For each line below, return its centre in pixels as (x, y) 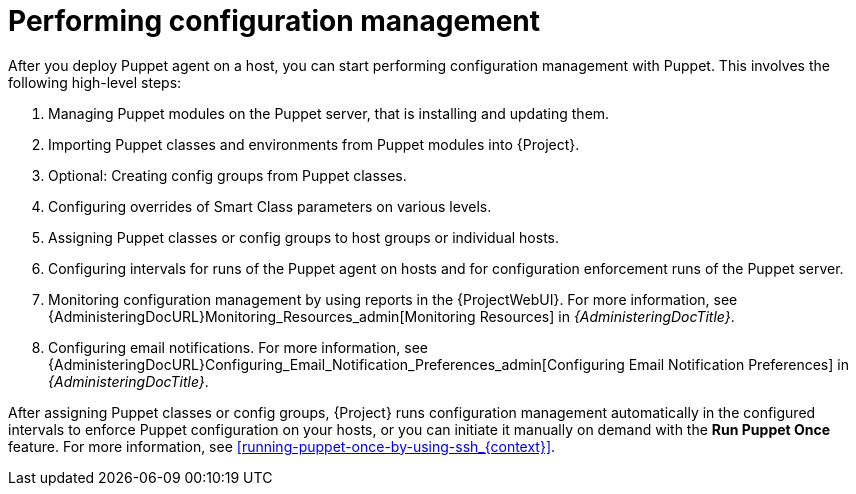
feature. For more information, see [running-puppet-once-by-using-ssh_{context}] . (282, 446)
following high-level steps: (95, 82)
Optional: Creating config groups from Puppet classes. (227, 175)
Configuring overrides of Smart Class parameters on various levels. (270, 206)
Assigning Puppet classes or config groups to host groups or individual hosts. (303, 237)
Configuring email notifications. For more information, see (238, 347)
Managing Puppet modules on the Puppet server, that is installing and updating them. (329, 113)
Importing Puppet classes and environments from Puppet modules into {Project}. (314, 144)
